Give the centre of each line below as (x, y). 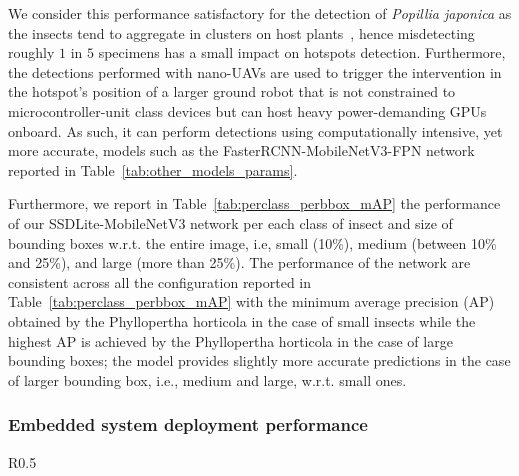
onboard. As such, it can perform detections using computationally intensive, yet (255, 130)
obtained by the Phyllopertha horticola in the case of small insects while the (242, 320)
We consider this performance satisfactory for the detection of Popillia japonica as (260, 13)
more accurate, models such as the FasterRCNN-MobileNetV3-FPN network (241, 150)
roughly (31, 52)
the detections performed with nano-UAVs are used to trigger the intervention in (255, 71)
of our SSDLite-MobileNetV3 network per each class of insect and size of (230, 222)
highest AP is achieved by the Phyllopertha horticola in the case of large (230, 340)
